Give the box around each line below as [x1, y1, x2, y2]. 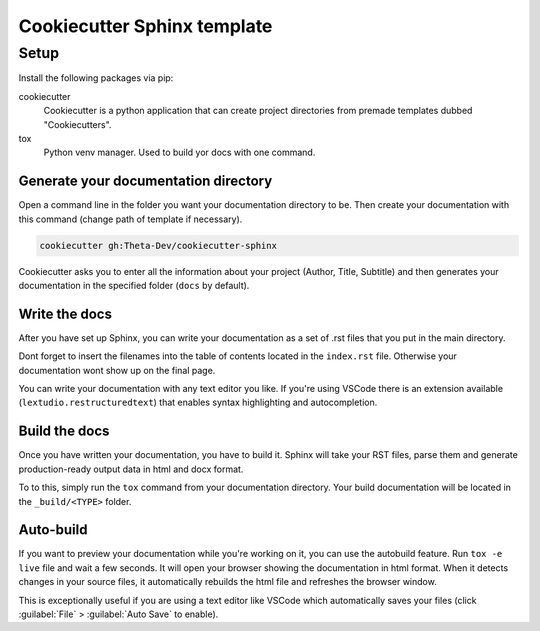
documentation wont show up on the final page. [18, 364, 216, 376]
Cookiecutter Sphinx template [18, 15, 273, 37]
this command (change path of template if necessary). [18, 213, 243, 225]
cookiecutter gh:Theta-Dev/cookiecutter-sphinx [39, 240, 277, 251]
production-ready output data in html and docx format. [18, 463, 244, 475]
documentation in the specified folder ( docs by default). [18, 280, 250, 291]
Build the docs [18, 423, 110, 440]
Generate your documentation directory [18, 173, 273, 190]
